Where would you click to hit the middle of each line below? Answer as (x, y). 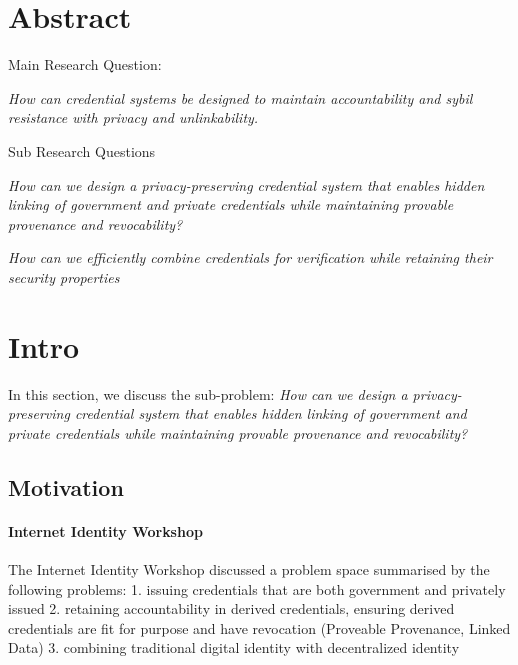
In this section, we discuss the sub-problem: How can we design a (208, 393)
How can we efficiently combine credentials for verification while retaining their (250, 257)
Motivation (66, 486)
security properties (64, 276)
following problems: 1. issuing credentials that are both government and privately (257, 588)
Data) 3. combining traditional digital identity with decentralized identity (234, 647)
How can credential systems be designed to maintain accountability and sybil (240, 97)
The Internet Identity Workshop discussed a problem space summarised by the (249, 568)
